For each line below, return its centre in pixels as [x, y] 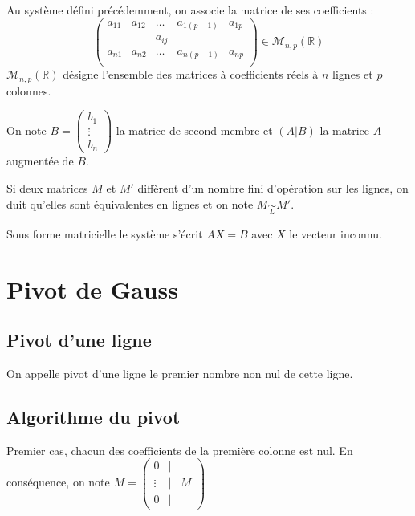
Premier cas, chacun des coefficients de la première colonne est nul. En [180, 450]
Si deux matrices [47, 187]
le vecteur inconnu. [336, 233]
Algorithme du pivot [94, 416]
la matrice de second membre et [194, 130]
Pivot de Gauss [93, 288]
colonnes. [29, 90]
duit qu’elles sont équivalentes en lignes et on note [130, 203]
